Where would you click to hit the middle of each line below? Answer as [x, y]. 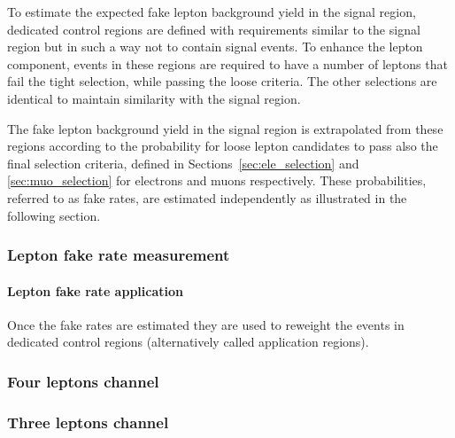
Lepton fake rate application [95, 290]
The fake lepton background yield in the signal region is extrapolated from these [225, 128]
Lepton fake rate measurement [119, 255]
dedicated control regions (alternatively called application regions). [188, 342]
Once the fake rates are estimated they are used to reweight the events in [206, 324]
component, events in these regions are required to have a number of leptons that [227, 63]
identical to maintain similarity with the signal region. [154, 98]
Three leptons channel [88, 422]
